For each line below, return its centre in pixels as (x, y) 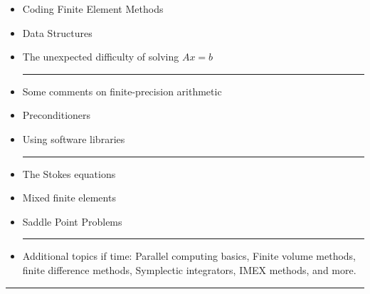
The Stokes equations (69, 173)
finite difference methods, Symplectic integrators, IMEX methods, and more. (189, 269)
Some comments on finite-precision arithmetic (122, 91)
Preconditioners (57, 115)
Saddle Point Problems (72, 221)
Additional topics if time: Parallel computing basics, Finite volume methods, (189, 256)
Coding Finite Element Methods (93, 9)
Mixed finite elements (69, 198)
